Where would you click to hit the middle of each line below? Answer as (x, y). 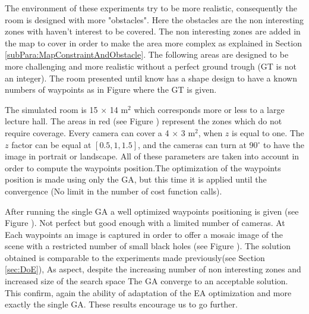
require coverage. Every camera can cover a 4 (87, 132)
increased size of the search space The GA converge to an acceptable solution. (146, 281)
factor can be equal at (51, 144)
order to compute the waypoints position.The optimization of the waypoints (143, 167)
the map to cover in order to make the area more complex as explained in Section (153, 43)
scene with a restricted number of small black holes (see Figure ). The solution (148, 246)
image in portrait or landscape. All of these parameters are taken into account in (152, 156)
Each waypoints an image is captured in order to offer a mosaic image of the (144, 234)
